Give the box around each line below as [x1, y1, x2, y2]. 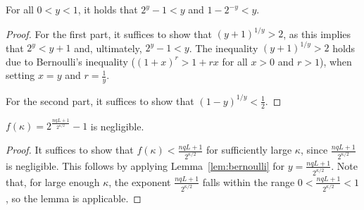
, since [300, 142, 328, 157]
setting [6, 68, 35, 82]
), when [319, 54, 352, 68]
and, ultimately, [74, 40, 142, 55]
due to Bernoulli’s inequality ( [6, 54, 135, 68]
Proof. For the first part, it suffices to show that [6, 26, 212, 41]
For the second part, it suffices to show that [6, 93, 194, 108]
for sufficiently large [206, 142, 292, 157]
